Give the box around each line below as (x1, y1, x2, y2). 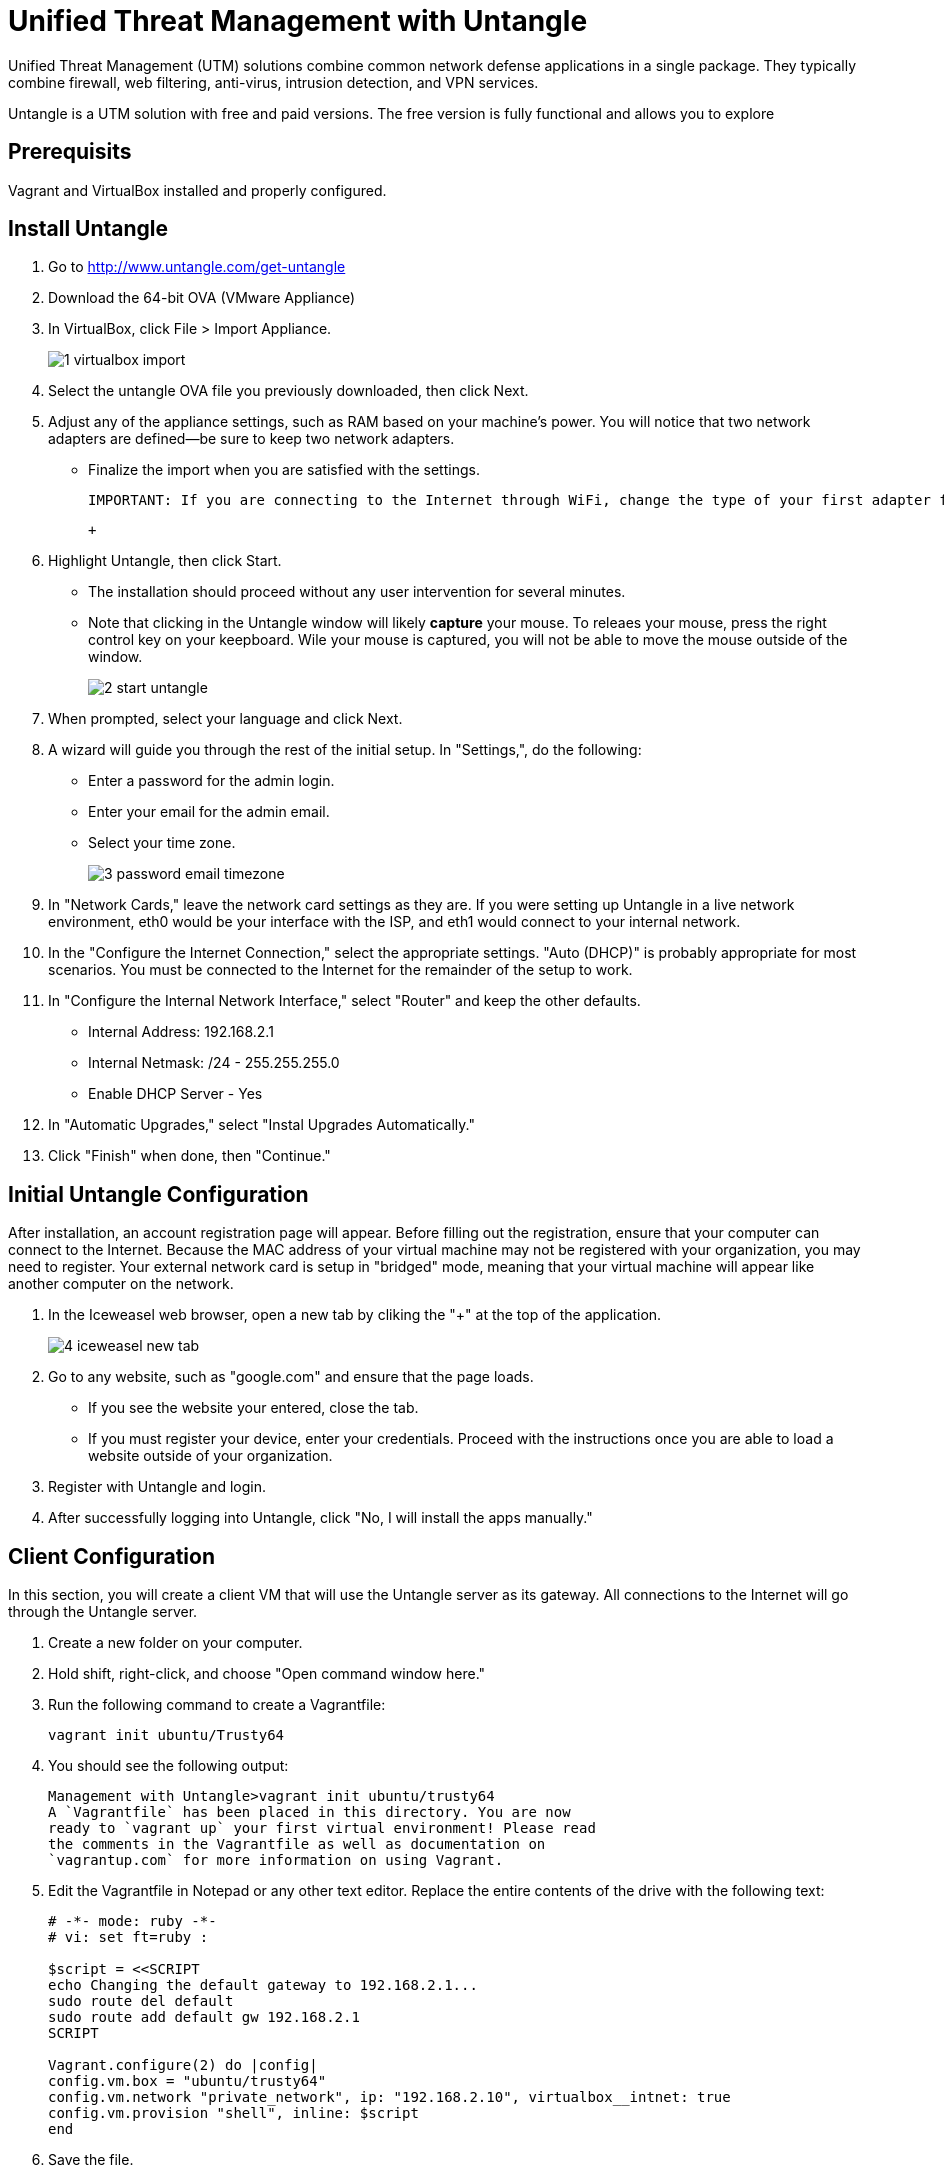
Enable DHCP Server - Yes (88, 1085, 263, 1103)
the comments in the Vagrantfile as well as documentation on (48, 1836, 546, 1853)
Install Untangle (8, 216, 169, 242)
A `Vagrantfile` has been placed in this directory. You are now (48, 1804, 571, 1821)
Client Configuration (8, 1543, 216, 1569)
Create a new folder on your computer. (48, 1634, 303, 1652)
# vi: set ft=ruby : (48, 1929, 209, 1946)
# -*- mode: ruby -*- (48, 1913, 217, 1930)
